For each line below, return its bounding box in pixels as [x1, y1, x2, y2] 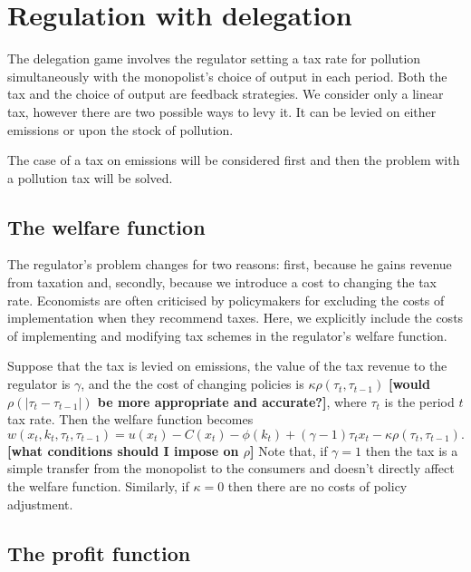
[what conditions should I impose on [7, 441, 239, 460]
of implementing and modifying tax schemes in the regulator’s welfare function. [7, 325, 447, 344]
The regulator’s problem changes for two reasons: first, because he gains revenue [7, 255, 452, 274]
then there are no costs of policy [227, 477, 408, 496]
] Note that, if [250, 441, 328, 460]
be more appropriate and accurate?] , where [97, 392, 367, 411]
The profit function [7, 538, 191, 567]
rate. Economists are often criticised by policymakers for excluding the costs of [7, 290, 445, 309]
